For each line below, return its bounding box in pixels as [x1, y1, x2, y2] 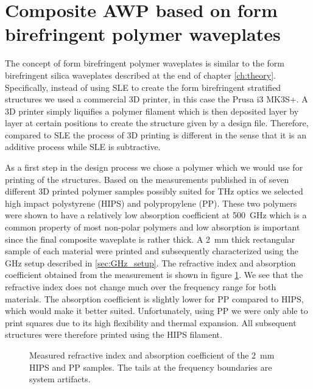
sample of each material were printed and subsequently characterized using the [5, 244, 298, 257]
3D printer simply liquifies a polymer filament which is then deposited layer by [5, 104, 299, 117]
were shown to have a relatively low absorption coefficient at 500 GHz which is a [5, 209, 307, 221]
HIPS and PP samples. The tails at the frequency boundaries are [29, 360, 272, 373]
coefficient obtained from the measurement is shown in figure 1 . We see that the [5, 268, 303, 281]
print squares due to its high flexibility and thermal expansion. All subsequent [5, 316, 297, 329]
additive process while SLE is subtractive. [5, 140, 161, 153]
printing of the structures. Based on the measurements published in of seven [5, 173, 289, 185]
